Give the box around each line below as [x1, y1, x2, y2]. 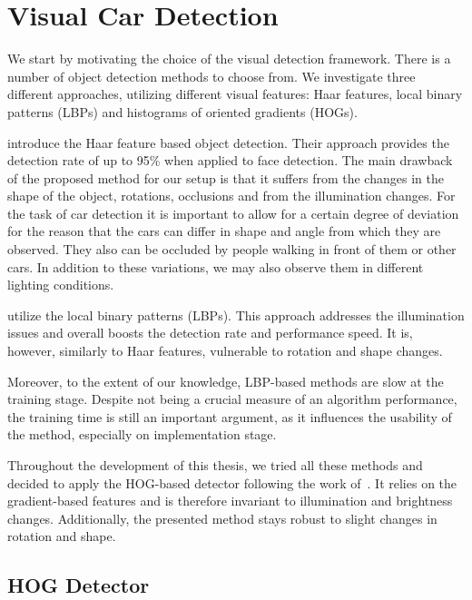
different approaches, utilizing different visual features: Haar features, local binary [7, 84, 463, 103]
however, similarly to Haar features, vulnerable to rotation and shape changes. [7, 341, 443, 360]
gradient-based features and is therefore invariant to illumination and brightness [7, 491, 453, 510]
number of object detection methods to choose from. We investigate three [7, 66, 416, 85]
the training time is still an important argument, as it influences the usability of [7, 407, 452, 426]
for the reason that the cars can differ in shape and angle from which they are [7, 221, 441, 241]
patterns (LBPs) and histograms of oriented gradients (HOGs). [7, 102, 358, 121]
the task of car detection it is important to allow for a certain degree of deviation [7, 203, 459, 222]
